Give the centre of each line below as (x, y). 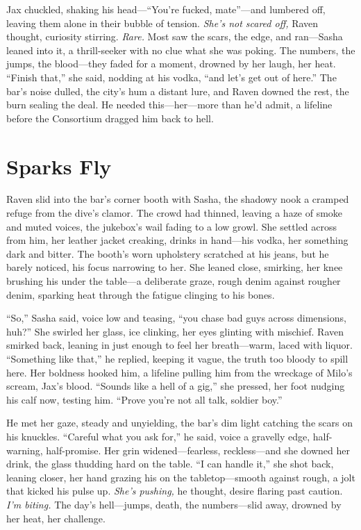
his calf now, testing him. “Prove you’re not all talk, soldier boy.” (144, 399)
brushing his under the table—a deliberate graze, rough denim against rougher (174, 281)
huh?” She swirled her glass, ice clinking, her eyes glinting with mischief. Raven (175, 331)
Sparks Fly (59, 166)
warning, (25, 450)
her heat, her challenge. (56, 518)
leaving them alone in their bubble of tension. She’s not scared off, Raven (162, 23)
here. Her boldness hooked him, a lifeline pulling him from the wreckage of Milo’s (179, 372)
